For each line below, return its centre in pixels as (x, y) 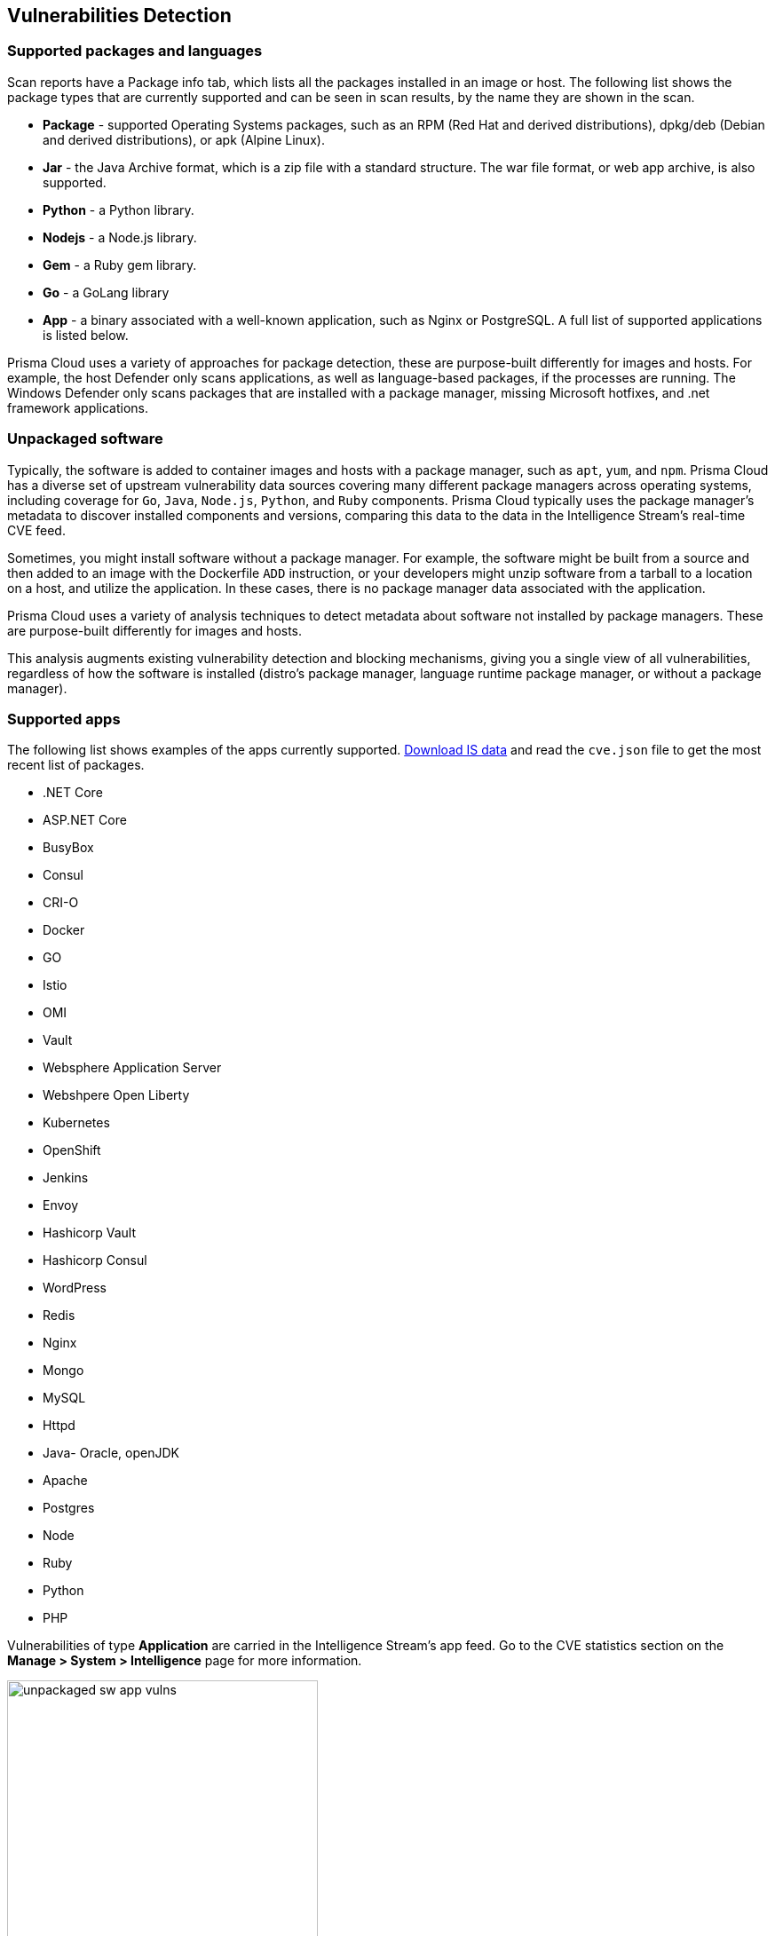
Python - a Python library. (119, 209)
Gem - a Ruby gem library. (120, 265)
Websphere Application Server (132, 1068)
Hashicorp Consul (95, 1260)
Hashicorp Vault (89, 1233)
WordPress (75, 1288)
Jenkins (66, 1178)
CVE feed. (36, 530)
